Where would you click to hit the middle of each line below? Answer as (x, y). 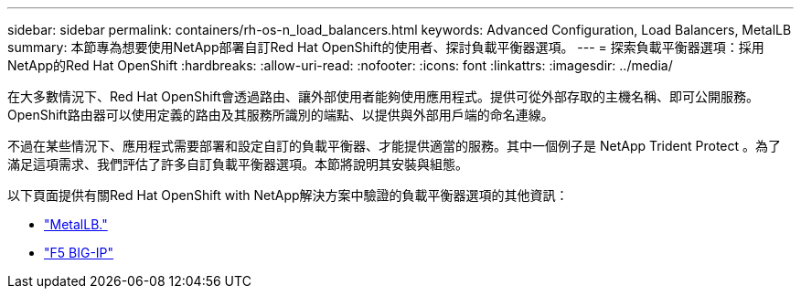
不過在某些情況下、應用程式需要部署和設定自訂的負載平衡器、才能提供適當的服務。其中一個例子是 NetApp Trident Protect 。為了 (395, 146)
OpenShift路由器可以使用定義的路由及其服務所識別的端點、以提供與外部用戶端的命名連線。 (281, 115)
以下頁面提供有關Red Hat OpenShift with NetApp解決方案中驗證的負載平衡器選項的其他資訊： (288, 195)
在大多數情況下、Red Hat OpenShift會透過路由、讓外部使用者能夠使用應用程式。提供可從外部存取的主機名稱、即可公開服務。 (383, 96)
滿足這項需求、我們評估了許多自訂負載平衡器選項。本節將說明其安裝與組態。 (238, 164)
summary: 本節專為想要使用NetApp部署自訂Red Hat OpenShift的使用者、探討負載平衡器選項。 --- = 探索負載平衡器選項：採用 (386, 47)
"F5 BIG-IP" (79, 253)
